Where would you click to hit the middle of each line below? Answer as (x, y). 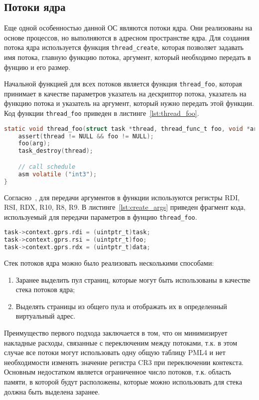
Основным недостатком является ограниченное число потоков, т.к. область (118, 372)
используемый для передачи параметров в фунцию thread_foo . (101, 216)
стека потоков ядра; (45, 289)
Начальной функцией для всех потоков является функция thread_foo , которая (123, 84)
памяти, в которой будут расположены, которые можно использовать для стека (123, 381)
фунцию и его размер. (37, 67)
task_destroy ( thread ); (56, 151)
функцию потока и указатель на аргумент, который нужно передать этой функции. (129, 103)
